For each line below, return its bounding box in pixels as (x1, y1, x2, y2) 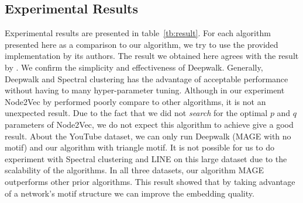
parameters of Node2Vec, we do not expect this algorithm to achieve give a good (5, 118, 294, 130)
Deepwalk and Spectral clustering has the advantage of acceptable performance (5, 72, 288, 85)
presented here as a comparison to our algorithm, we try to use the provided (5, 38, 278, 50)
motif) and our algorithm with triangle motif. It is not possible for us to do (5, 141, 274, 153)
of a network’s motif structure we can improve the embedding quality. (5, 187, 254, 199)
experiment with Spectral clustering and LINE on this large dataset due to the (5, 152, 287, 164)
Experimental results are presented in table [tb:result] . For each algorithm (5, 27, 271, 39)
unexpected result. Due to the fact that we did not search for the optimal (5, 107, 268, 119)
